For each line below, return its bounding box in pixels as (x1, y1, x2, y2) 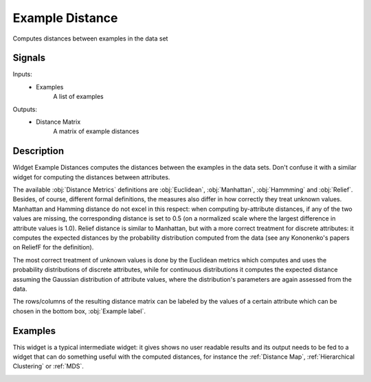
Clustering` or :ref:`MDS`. (12, 362, 84, 370)
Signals (12, 52, 46, 64)
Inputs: (12, 70, 32, 78)
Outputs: (12, 105, 38, 113)
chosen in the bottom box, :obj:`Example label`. (12, 306, 146, 315)
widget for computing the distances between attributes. (12, 172, 170, 181)
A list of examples (53, 93, 104, 101)
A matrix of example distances (53, 127, 139, 135)
